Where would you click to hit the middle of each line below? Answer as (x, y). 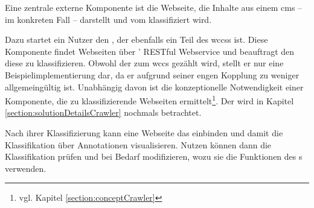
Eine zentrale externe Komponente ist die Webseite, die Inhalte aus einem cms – (154, 7)
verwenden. (26, 168)
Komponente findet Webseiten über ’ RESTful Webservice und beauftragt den (150, 51)
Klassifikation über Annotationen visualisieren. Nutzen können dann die (138, 144)
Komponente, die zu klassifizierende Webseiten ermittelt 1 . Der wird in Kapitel (149, 100)
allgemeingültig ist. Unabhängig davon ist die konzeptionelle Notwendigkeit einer (154, 87)
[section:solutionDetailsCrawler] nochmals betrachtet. (103, 112)
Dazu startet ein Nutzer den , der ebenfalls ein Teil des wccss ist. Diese (136, 39)
